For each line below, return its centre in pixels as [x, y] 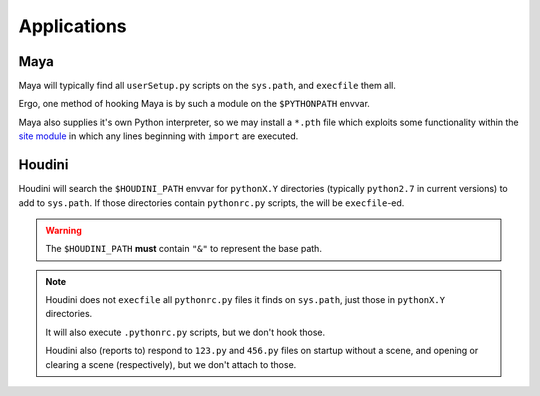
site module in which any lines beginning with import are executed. [158, 136]
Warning [63, 230]
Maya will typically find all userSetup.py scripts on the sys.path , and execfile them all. [207, 86]
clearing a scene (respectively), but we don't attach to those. [171, 364]
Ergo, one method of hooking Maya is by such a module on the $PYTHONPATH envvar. [194, 104]
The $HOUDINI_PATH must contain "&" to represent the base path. [183, 249]
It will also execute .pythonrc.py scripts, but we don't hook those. [185, 332]
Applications [72, 26]
